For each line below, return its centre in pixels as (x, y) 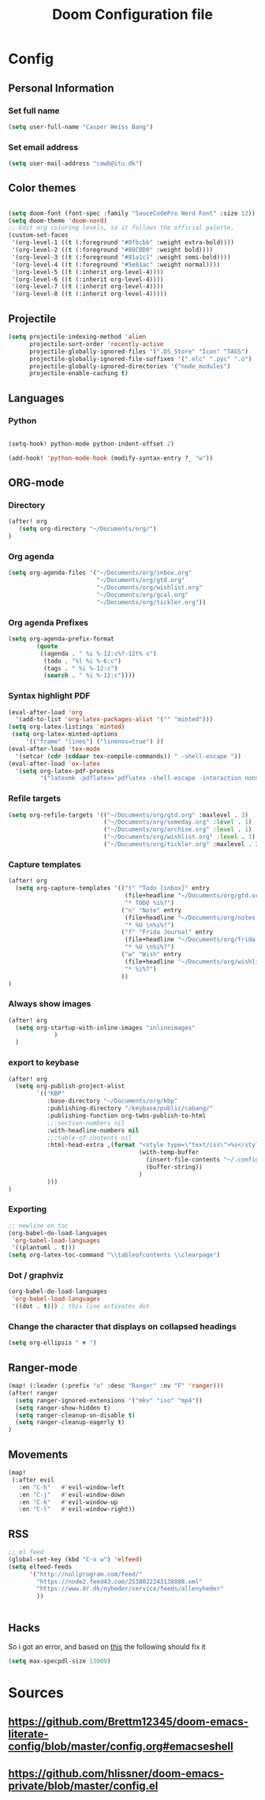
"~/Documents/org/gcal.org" (142, 595)
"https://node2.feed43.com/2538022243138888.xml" (119, 1581)
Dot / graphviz (36, 1276)
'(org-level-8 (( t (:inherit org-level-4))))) (90, 294)
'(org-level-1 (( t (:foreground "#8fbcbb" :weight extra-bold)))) (123, 242)
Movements (38, 1454)
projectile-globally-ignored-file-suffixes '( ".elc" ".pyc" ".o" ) (140, 359)
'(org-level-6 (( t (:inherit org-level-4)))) (88, 279)
